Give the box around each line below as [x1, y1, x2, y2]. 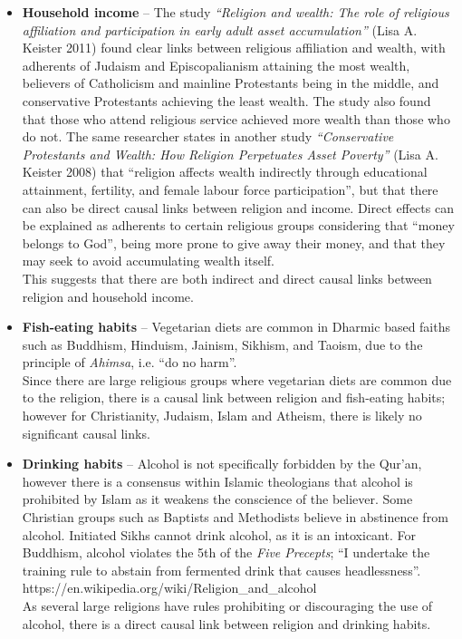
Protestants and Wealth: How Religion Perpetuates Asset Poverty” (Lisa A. [22, 144, 438, 163]
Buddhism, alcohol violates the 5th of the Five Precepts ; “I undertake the [22, 543, 430, 562]
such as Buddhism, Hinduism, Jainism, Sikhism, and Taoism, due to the [22, 334, 423, 353]
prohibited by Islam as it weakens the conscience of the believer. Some [22, 489, 413, 508]
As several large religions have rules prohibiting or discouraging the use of [22, 596, 433, 615]
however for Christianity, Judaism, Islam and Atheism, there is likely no [22, 406, 422, 425]
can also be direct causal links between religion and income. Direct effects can [22, 198, 454, 217]
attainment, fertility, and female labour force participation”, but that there [22, 179, 438, 198]
